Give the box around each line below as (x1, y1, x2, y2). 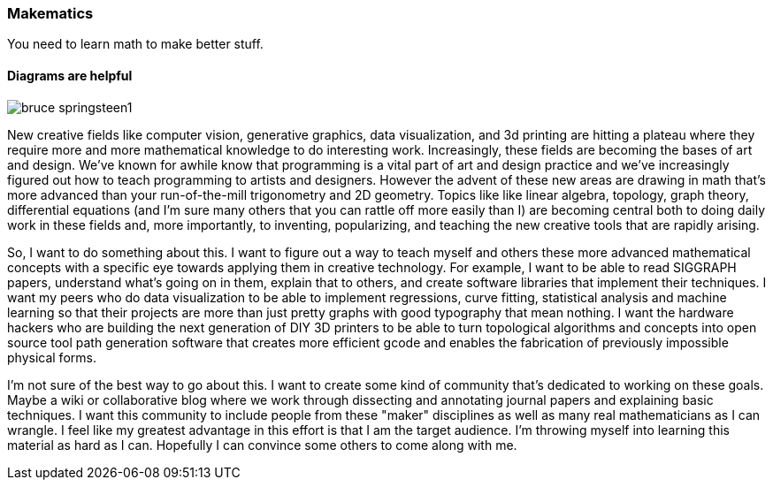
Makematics (7, 4, 94, 22)
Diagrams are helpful (7, 67, 133, 83)
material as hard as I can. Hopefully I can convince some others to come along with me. (7, 437, 517, 453)
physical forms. (7, 349, 96, 365)
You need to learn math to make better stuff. (7, 36, 264, 52)
